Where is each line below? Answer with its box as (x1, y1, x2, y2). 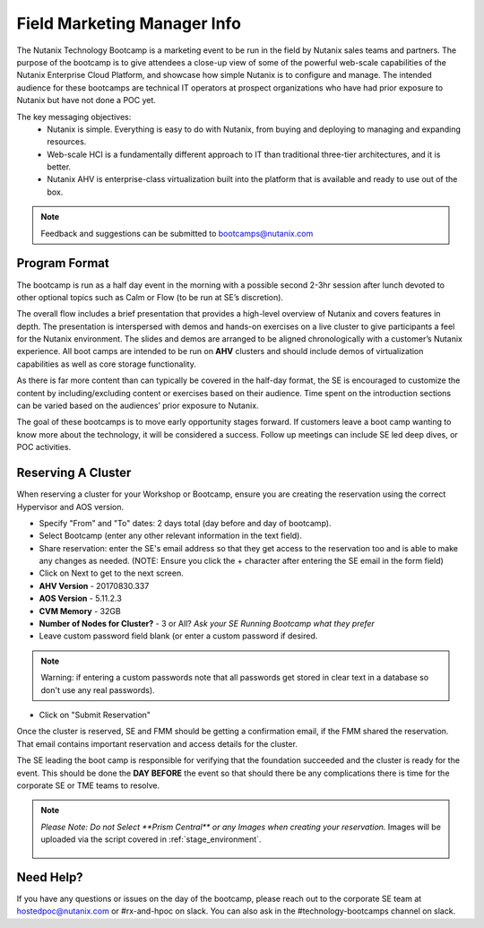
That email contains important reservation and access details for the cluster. (16, 738, 298, 749)
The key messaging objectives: (16, 111, 132, 122)
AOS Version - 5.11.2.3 (39, 593, 123, 604)
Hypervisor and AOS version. (16, 501, 125, 512)
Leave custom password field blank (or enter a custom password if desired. (39, 630, 318, 641)
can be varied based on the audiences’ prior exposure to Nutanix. (16, 400, 259, 412)
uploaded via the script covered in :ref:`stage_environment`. (40, 834, 262, 845)
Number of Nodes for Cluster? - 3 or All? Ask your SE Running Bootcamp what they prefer (39, 619, 376, 629)
